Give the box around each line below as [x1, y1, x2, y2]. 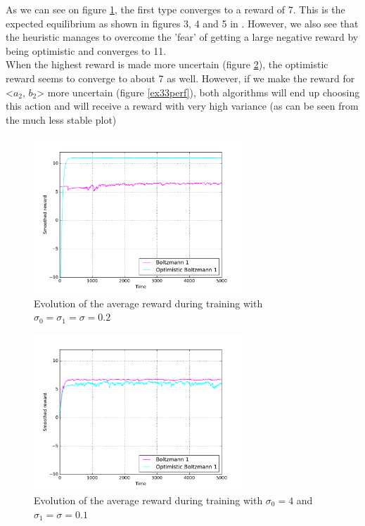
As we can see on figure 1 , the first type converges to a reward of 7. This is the [6, 2, 345, 16]
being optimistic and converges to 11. [6, 43, 167, 58]
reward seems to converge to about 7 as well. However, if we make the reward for [6, 70, 355, 85]
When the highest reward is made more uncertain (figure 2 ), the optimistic [6, 57, 328, 72]
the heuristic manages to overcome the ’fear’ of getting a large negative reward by [6, 30, 359, 44]
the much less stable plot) [6, 112, 117, 127]
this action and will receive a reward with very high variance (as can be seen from [6, 98, 359, 113]
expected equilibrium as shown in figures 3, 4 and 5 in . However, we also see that [6, 15, 359, 30]
